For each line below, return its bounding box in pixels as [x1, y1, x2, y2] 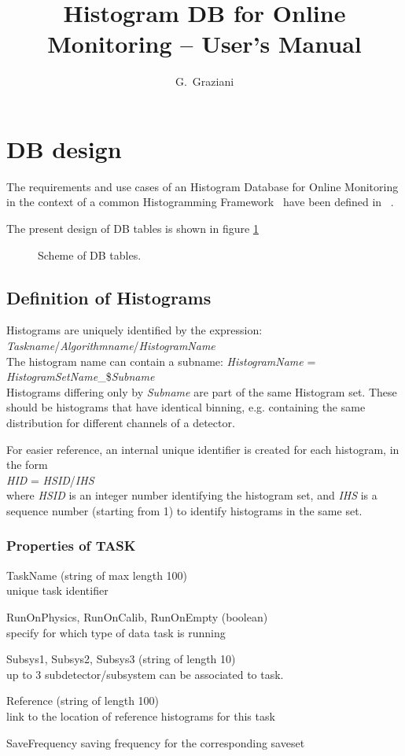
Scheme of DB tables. [38, 246, 142, 263]
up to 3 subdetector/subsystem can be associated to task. [6, 666, 284, 682]
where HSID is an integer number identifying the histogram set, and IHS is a [6, 487, 377, 503]
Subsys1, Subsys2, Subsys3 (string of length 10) [6, 651, 236, 667]
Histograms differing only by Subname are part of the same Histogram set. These [6, 383, 397, 400]
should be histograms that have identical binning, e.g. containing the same [6, 399, 366, 415]
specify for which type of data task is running [6, 624, 226, 640]
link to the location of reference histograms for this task [6, 707, 275, 724]
